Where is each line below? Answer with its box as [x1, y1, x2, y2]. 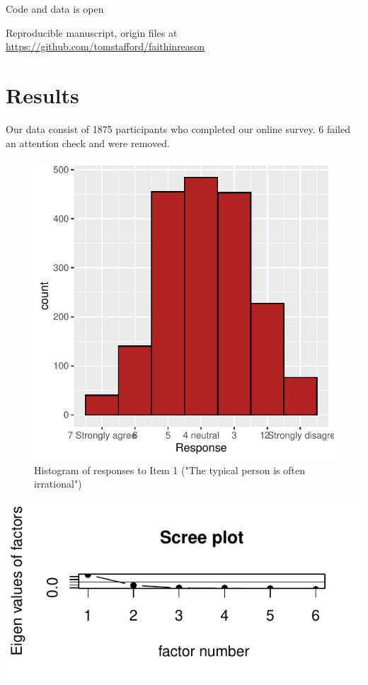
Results [6, 80, 79, 109]
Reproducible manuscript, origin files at [6, 25, 178, 40]
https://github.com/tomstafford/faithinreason [6, 39, 205, 54]
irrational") [34, 476, 82, 491]
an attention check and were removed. [6, 135, 170, 150]
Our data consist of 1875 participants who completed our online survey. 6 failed [6, 121, 350, 136]
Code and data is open [6, 1, 104, 16]
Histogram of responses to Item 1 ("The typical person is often [34, 462, 305, 477]
